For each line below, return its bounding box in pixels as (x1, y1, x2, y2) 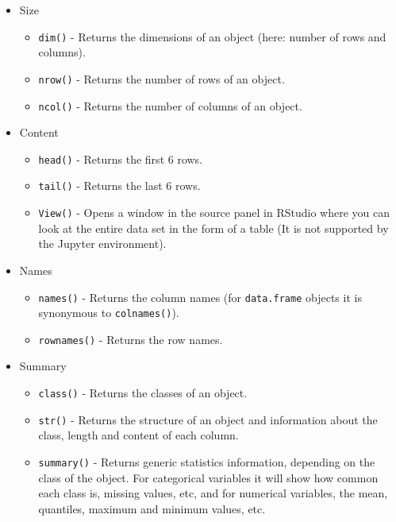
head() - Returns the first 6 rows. (38, 150, 203, 167)
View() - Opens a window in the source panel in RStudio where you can (38, 204, 390, 221)
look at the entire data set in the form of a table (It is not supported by (38, 219, 389, 236)
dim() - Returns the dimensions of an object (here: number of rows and (38, 28, 386, 44)
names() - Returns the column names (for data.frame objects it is (38, 288, 362, 305)
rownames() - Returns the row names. (38, 331, 223, 347)
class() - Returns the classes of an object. (38, 385, 248, 401)
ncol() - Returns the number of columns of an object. (38, 97, 302, 114)
